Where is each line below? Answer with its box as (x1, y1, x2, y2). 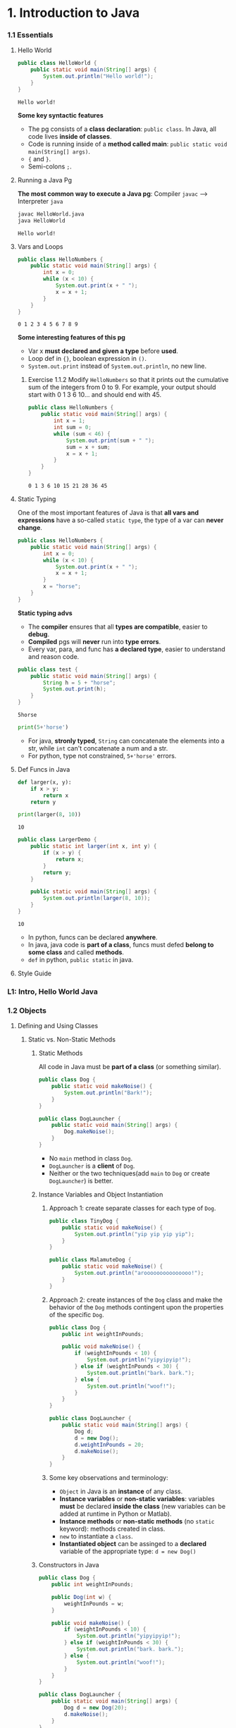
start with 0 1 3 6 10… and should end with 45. (27, 390, 162, 399)
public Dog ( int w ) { (51, 1593, 112, 1600)
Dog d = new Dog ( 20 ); (63, 1704, 128, 1712)
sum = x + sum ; (66, 443, 111, 450)
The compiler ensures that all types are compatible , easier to (27, 622, 208, 631)
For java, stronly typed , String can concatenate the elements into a (27, 736, 225, 745)
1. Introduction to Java (7, 5, 139, 21)
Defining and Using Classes (17, 1022, 99, 1030)
